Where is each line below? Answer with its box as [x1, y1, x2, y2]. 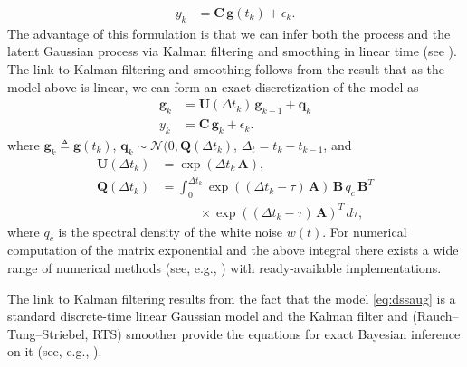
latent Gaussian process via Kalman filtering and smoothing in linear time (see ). [7, 42, 457, 61]
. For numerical [322, 221, 407, 240]
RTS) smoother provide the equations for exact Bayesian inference [92, 324, 461, 343]
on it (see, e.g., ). [7, 342, 102, 361]
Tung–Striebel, [7, 324, 89, 343]
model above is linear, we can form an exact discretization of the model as [7, 77, 419, 96]
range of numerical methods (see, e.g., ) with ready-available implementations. [7, 258, 442, 277]
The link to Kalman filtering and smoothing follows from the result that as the [7, 60, 445, 79]
